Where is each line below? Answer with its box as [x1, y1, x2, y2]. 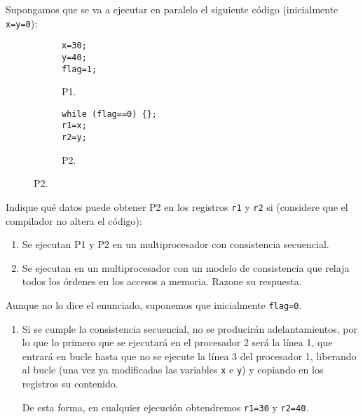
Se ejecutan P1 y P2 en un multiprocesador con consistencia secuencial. [22, 237, 329, 252]
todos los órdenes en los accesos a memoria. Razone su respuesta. [22, 274, 302, 289]
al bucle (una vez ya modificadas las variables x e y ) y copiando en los [22, 362, 324, 377]
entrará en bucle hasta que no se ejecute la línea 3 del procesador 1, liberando [22, 348, 357, 363]
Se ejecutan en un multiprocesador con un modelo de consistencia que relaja [22, 260, 350, 275]
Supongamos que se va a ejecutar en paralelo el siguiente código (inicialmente [6, 2, 338, 16]
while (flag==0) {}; [62, 109, 158, 119]
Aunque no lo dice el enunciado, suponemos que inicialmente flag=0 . [6, 298, 302, 312]
